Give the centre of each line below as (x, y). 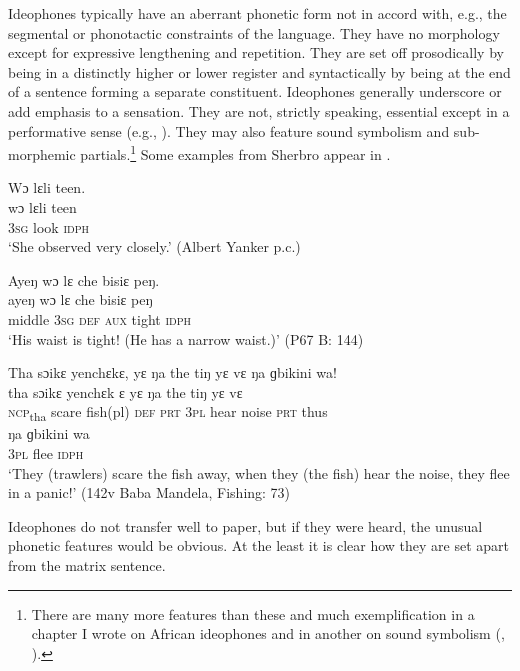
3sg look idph (48, 226)
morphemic (42, 153)
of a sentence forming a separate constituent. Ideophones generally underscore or (255, 91)
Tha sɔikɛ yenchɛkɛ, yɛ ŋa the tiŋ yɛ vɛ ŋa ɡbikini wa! (172, 372)
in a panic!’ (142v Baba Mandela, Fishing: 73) (149, 492)
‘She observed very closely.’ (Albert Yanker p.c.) (154, 246)
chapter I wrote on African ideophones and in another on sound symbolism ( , (268, 633)
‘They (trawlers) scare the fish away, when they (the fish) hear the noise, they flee (259, 472)
